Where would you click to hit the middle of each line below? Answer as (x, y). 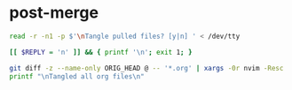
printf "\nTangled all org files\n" (77, 76)
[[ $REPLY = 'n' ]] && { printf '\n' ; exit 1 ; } (101, 52)
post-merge (54, 13)
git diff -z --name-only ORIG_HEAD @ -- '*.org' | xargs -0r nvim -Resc (146, 68)
